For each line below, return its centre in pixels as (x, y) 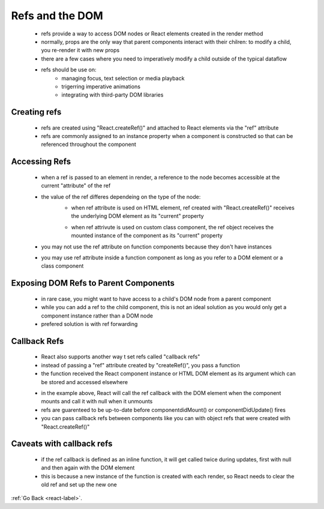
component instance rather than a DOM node (97, 316)
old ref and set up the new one (79, 485)
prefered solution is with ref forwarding (89, 324)
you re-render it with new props (80, 50)
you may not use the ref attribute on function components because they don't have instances (157, 247)
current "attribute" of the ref (76, 185)
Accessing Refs (41, 162)
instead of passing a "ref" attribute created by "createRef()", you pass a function (140, 365)
